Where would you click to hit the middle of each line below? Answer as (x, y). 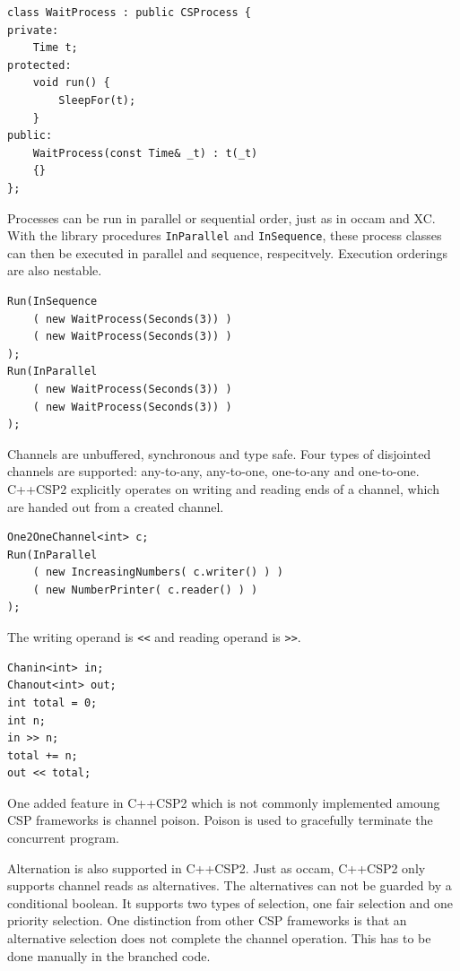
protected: (39, 65)
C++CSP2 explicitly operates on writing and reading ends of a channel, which (223, 488)
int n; (26, 720)
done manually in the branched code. (109, 955)
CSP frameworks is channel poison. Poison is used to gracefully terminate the (220, 820)
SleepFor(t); (97, 100)
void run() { (71, 83)
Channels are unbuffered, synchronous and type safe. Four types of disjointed (219, 453)
